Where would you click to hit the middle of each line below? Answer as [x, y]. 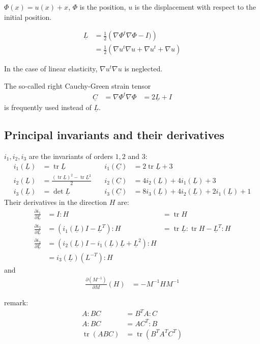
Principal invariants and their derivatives [114, 135]
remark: [16, 302]
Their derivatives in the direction [56, 202]
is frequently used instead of [48, 107]
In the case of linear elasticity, [51, 69]
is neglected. [143, 69]
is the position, [103, 7]
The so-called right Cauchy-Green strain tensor [78, 85]
